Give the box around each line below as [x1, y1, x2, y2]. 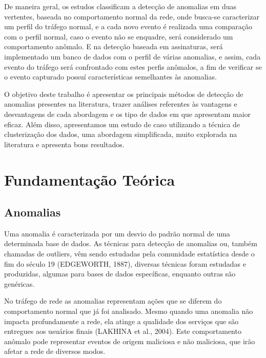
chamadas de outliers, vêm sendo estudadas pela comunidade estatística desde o [4, 248, 255, 259]
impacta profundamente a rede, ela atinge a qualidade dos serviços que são [4, 315, 239, 326]
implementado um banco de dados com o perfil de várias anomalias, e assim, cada [4, 51, 261, 62]
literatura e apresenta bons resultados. [4, 138, 125, 149]
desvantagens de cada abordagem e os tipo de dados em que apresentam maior [4, 108, 251, 119]
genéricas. [4, 278, 35, 289]
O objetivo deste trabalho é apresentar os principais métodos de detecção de [4, 88, 243, 99]
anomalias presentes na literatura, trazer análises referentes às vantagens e [4, 98, 237, 109]
